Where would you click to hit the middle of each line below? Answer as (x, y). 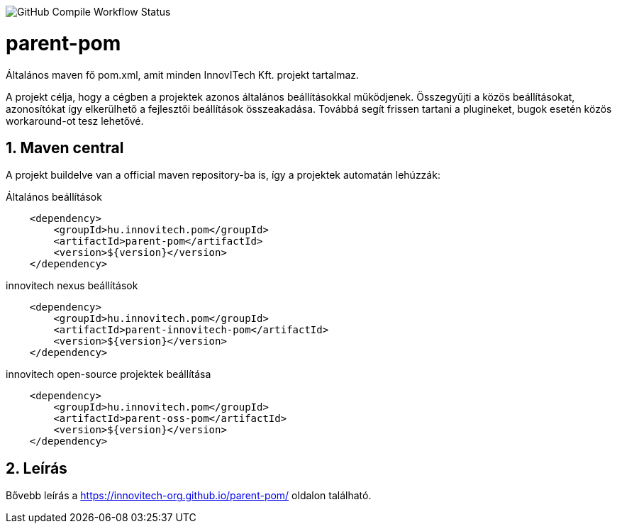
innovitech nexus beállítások (72, 286)
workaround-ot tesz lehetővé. (75, 121)
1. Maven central (65, 147)
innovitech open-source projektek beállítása (109, 374)
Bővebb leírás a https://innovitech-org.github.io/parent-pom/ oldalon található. (189, 496)
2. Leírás (37, 468)
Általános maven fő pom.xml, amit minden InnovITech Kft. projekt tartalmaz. (183, 74)
